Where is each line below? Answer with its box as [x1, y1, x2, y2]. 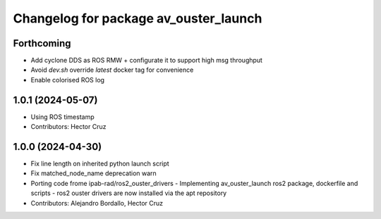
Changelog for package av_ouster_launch [13, 11, 262, 26]
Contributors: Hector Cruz [30, 123, 107, 131]
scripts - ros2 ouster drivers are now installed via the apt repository [30, 189, 227, 197]
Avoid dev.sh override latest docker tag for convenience [30, 65, 194, 74]
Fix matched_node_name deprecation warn [30, 169, 157, 177]
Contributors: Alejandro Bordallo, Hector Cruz [30, 199, 164, 207]
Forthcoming [13, 37, 71, 49]
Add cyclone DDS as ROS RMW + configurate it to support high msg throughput [30, 56, 262, 65]
